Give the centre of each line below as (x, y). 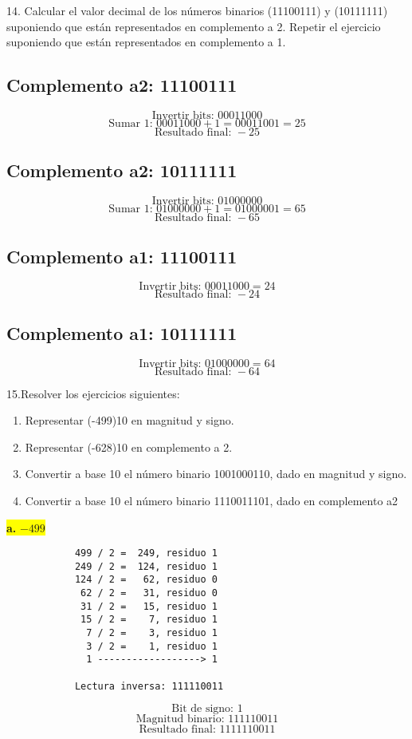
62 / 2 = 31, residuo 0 (149, 593)
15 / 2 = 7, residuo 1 (149, 620)
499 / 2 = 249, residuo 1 (146, 553)
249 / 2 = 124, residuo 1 (146, 566)
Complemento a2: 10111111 (122, 170)
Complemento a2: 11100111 (122, 85)
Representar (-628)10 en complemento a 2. (129, 447)
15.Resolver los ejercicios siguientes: (93, 393)
